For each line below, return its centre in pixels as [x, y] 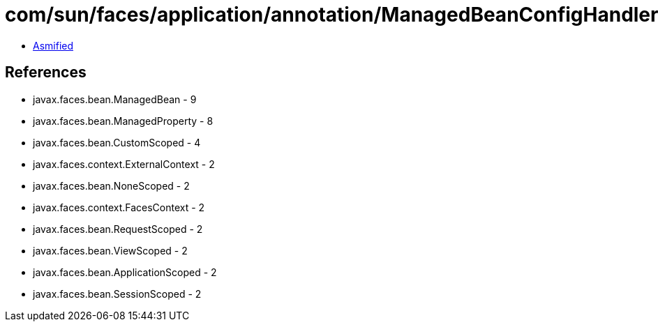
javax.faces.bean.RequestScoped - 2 [118, 229]
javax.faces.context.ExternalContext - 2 [124, 164]
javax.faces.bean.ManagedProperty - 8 [123, 121]
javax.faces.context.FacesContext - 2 [119, 207]
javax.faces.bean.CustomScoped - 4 [117, 142]
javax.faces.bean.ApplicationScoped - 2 [125, 272]
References [46, 73]
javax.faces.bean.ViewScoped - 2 [110, 250]
